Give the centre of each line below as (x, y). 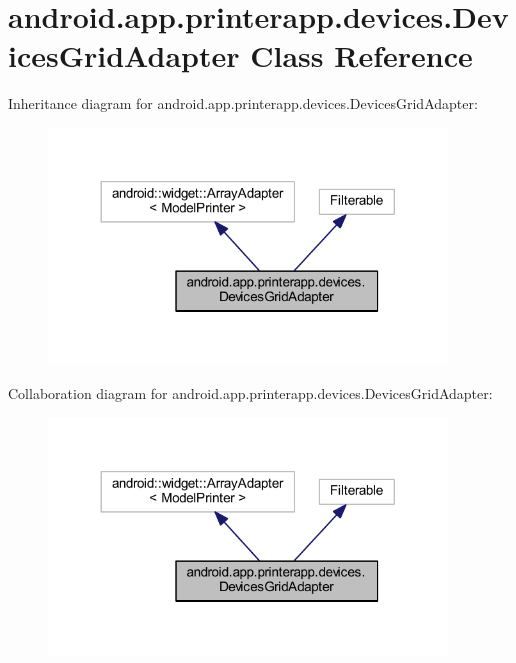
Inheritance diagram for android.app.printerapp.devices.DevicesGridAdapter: (243, 103)
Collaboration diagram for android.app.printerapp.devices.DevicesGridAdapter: (250, 392)
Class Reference (361, 55)
